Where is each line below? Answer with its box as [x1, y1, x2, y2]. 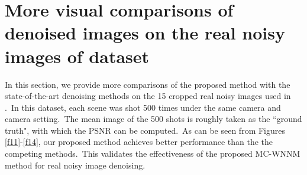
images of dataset [5, 44, 150, 68]
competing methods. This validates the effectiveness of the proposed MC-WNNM [5, 147, 300, 160]
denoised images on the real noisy [5, 21, 285, 45]
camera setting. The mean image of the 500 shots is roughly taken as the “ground [5, 113, 302, 125]
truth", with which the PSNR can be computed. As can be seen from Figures [5, 124, 285, 136]
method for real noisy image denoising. [5, 159, 146, 171]
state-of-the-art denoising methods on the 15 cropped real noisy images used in [5, 90, 291, 102]
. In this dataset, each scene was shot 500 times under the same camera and [5, 101, 281, 113]
